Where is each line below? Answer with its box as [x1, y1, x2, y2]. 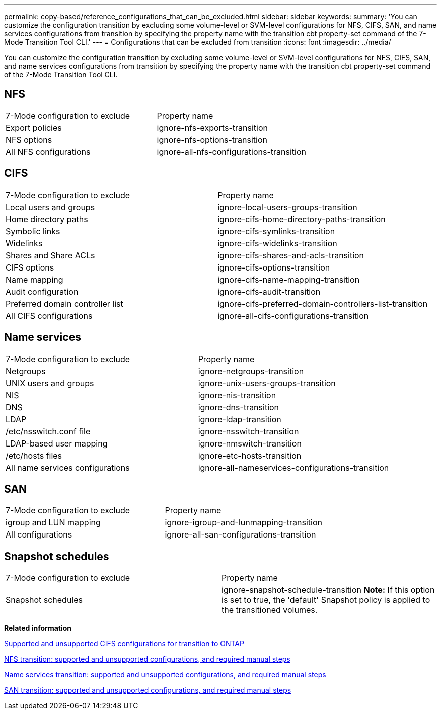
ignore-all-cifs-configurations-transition [217, 310, 369, 321]
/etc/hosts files [6, 450, 62, 461]
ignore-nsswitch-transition [198, 426, 299, 436]
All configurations [6, 529, 72, 540]
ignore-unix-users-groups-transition [198, 378, 336, 388]
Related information [4, 623, 72, 633]
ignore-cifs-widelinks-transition [217, 238, 337, 248]
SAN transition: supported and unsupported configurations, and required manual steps [4, 686, 291, 695]
